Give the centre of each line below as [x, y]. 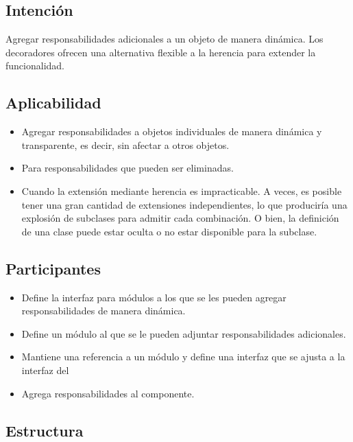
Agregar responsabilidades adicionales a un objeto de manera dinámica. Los [165, 39]
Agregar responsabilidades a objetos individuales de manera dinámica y [172, 131]
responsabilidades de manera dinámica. [104, 311]
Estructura [45, 430]
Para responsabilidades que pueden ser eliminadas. [127, 168]
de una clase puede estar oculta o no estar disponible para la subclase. [169, 231]
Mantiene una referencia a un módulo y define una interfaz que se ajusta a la [183, 357]
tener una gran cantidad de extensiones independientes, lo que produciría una [184, 204]
